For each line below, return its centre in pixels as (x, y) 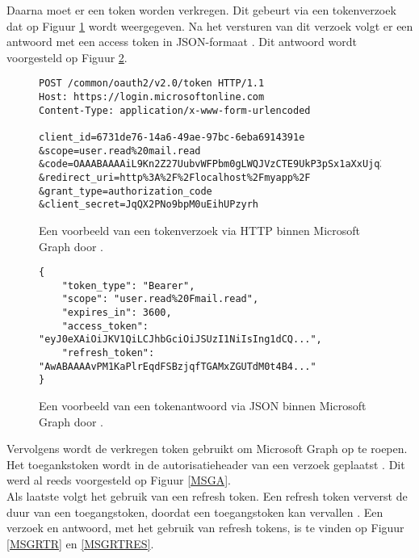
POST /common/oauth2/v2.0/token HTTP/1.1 (152, 84)
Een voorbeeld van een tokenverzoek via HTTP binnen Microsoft (200, 230)
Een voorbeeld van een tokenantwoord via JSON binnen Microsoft (203, 406)
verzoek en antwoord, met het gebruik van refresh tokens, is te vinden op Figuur (205, 528)
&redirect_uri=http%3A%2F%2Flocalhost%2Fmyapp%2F (175, 177)
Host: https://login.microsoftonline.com (152, 97)
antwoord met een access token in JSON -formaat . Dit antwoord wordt (182, 42)
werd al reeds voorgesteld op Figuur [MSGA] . (119, 480)
